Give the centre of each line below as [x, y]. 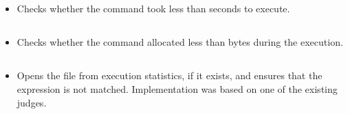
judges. [32, 102]
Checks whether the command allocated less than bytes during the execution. [180, 42]
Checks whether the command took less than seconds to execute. [153, 9]
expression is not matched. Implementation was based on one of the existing [177, 88]
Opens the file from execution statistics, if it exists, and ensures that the [170, 75]
